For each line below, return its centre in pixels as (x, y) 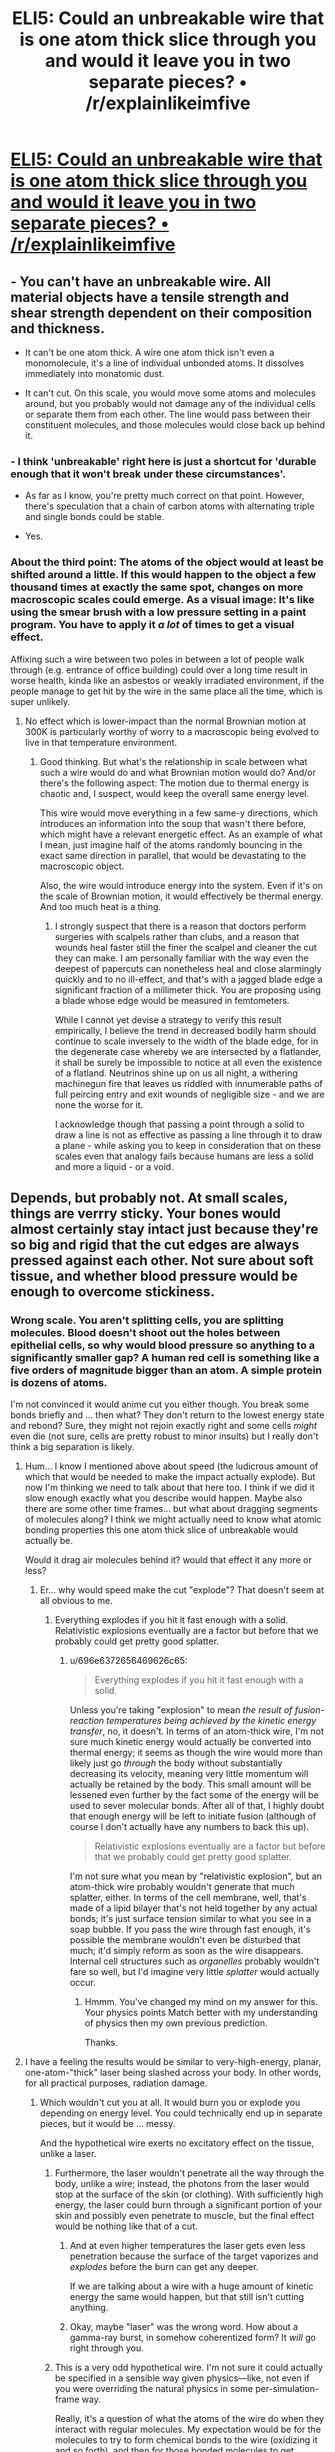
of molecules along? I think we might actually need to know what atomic (173, 1519)
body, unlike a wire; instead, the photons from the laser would (182, 2184)
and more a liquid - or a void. (114, 1166)
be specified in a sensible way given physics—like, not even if (182, 2378)
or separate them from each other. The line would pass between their (167, 414)
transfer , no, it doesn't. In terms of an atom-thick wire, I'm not (197, 1731)
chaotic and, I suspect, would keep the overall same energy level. (174, 793)
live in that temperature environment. (101, 742)
